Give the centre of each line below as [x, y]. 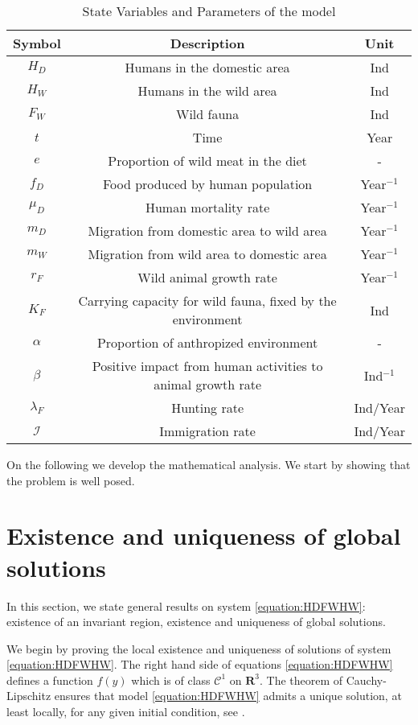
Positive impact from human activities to [207, 366]
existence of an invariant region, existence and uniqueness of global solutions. [196, 622]
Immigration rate [207, 431]
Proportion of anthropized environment [207, 342]
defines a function [50, 680]
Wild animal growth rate [207, 277]
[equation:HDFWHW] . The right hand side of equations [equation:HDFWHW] [200, 664]
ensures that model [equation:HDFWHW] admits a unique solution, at [228, 696]
